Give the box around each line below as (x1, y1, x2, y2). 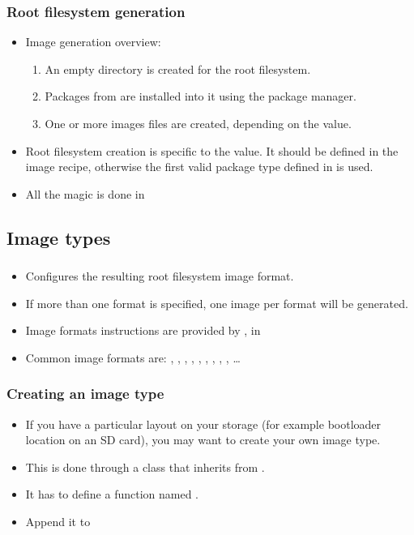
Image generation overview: (25, 33, 161, 50)
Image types (6, 225, 111, 250)
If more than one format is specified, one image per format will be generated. (25, 294, 408, 311)
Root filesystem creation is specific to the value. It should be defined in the (25, 142, 399, 159)
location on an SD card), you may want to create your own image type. (25, 431, 381, 448)
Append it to (25, 513, 91, 530)
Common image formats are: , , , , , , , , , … (25, 349, 241, 366)
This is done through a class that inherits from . (25, 458, 265, 475)
